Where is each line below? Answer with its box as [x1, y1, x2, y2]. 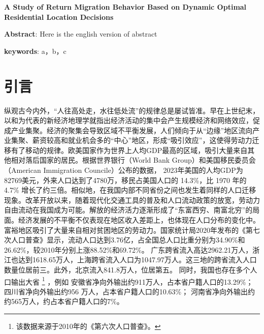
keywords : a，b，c [4, 45, 67, 56]
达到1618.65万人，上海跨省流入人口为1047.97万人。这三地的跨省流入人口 [18, 254, 257, 265]
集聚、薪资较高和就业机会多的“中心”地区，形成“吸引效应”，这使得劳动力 [11, 135, 252, 145]
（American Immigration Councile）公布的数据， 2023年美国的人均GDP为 [4, 165, 243, 175]
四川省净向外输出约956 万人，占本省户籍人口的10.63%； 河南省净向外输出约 [4, 286, 255, 296]
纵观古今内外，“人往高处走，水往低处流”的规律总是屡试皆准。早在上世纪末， [4, 105, 260, 115]
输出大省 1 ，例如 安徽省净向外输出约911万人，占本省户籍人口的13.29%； [11, 275, 253, 287]
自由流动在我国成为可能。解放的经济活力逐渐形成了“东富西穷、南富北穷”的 [4, 204, 253, 215]
